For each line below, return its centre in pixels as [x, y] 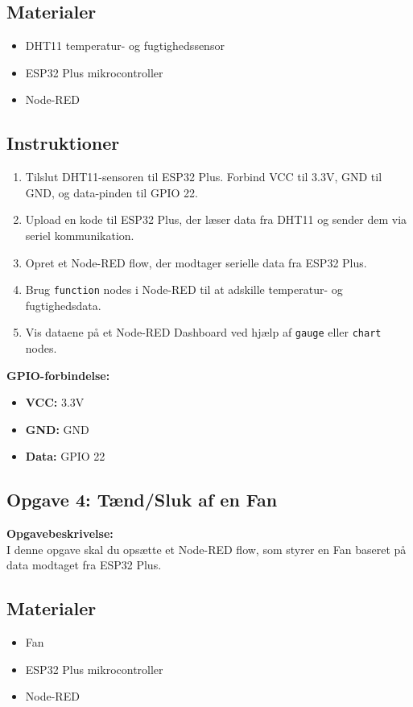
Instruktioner [63, 143]
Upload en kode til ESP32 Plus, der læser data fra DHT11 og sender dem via [216, 219]
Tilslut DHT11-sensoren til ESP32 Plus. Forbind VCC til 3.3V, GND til [204, 177]
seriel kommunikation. [80, 235]
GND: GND [57, 429]
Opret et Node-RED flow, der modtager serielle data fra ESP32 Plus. [196, 262]
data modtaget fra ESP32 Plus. [84, 565]
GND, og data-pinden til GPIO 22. [112, 192]
